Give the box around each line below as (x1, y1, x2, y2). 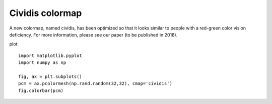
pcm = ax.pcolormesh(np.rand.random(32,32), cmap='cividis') (18, 80, 172, 86)
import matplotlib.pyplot (18, 52, 83, 58)
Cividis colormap (9, 7, 82, 18)
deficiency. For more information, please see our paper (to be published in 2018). (9, 31, 178, 37)
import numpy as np (18, 60, 66, 65)
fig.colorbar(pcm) (18, 87, 64, 93)
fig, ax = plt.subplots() (18, 73, 83, 79)
